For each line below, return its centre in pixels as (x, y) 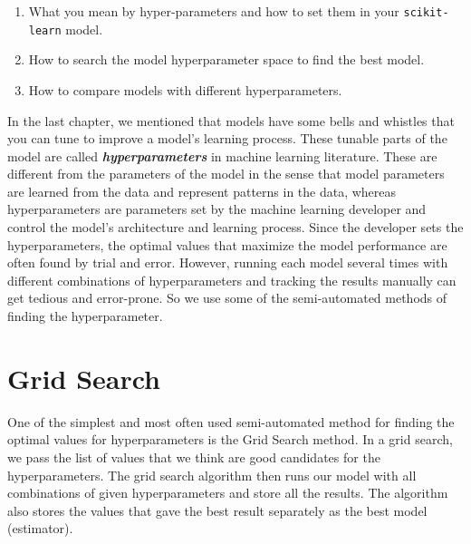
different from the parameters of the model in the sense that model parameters (226, 174)
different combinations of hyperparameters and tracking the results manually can (232, 280)
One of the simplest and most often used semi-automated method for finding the (231, 421)
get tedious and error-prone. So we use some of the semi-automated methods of (227, 298)
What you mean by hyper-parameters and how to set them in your (214, 11)
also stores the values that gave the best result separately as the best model (217, 510)
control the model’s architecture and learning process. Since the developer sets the (235, 227)
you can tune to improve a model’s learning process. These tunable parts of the (227, 138)
